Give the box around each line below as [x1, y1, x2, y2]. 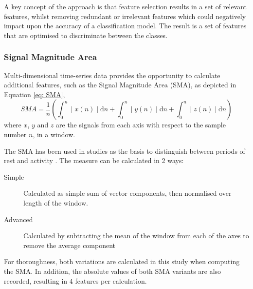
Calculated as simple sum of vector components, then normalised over [23, 188, 232, 198]
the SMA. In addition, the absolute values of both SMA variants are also [4, 266, 221, 276]
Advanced [4, 214, 33, 224]
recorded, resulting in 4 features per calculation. [4, 275, 147, 286]
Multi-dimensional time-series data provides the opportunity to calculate [4, 70, 220, 80]
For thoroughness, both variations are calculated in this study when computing [4, 256, 240, 267]
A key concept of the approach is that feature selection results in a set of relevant [4, 1, 247, 11]
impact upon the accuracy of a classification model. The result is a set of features [4, 21, 247, 31]
